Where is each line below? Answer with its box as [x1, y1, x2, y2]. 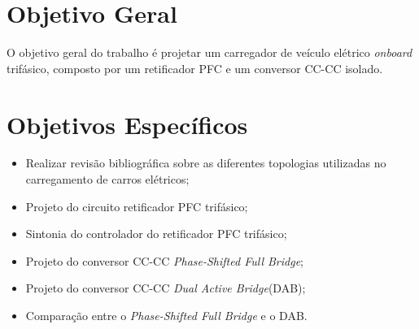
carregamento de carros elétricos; [25, 171, 190, 188]
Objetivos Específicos [7, 107, 248, 141]
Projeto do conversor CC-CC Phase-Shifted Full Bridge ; [25, 252, 303, 269]
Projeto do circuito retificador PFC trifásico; [25, 197, 248, 214]
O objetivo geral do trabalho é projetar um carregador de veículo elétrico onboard [7, 44, 412, 61]
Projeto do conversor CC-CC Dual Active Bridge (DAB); [25, 279, 306, 297]
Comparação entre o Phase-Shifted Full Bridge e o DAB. [25, 307, 308, 323]
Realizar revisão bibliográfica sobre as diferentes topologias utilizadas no [25, 154, 386, 171]
